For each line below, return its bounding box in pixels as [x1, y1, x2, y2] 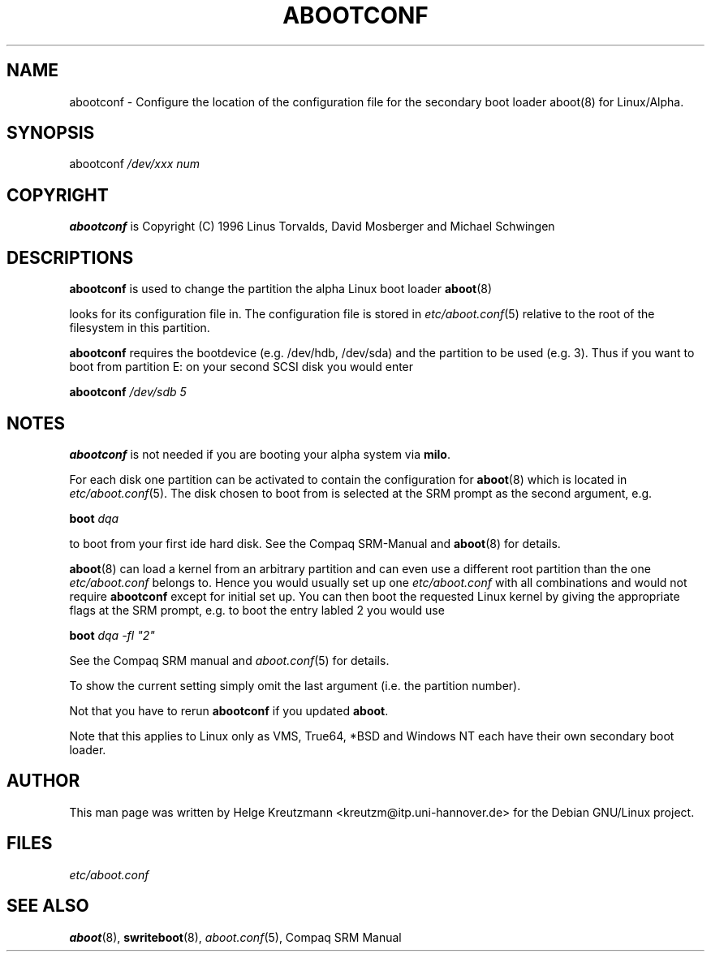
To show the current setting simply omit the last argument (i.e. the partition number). [69, 678, 521, 693]
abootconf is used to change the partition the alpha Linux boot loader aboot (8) [69, 282, 493, 296]
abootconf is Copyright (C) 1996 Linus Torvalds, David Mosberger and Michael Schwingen [69, 219, 555, 234]
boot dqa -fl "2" [69, 628, 155, 642]
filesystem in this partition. [69, 321, 210, 335]
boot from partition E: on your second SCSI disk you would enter [69, 360, 414, 374]
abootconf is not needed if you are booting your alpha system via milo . [69, 447, 450, 461]
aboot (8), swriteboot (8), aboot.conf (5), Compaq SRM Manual [69, 930, 402, 944]
